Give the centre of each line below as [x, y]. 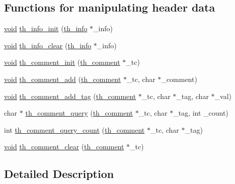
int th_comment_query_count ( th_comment [74, 129]
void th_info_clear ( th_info [48, 45]
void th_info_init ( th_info [46, 28]
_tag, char [192, 96]
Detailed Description [59, 174]
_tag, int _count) [201, 113]
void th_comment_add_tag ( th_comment [70, 96]
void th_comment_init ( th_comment [62, 62]
